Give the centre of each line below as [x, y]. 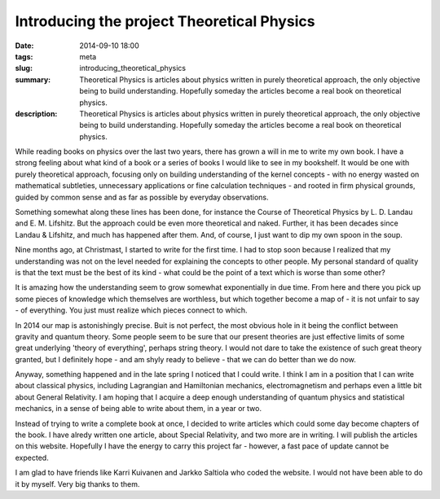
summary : [33, 79]
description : [36, 113]
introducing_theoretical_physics [133, 68]
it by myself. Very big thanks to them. [77, 484]
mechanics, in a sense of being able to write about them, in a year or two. [139, 409]
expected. [32, 457]
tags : [24, 56]
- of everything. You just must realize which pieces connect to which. [131, 310]
